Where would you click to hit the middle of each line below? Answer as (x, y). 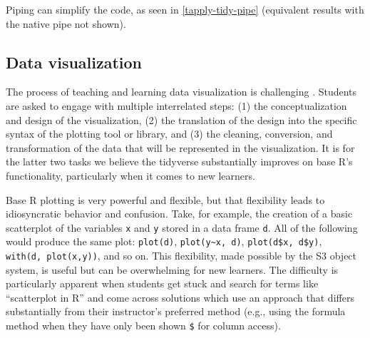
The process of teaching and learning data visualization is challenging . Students (181, 92)
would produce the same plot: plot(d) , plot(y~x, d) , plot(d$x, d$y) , (164, 241)
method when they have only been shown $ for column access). (143, 326)
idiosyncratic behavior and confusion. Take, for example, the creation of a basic (179, 214)
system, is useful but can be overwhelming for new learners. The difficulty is (172, 269)
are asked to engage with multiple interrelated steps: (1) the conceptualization (176, 105)
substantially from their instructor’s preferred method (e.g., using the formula (176, 311)
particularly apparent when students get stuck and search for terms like (162, 283)
